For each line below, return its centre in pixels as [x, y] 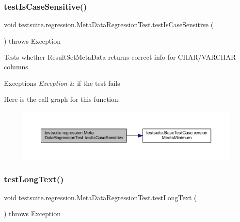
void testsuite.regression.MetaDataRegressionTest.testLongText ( [100, 197]
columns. [17, 66]
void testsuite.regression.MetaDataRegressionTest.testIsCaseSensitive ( [109, 24]
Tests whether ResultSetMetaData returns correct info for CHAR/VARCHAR [120, 57]
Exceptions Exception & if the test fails [62, 83]
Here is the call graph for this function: [62, 99]
